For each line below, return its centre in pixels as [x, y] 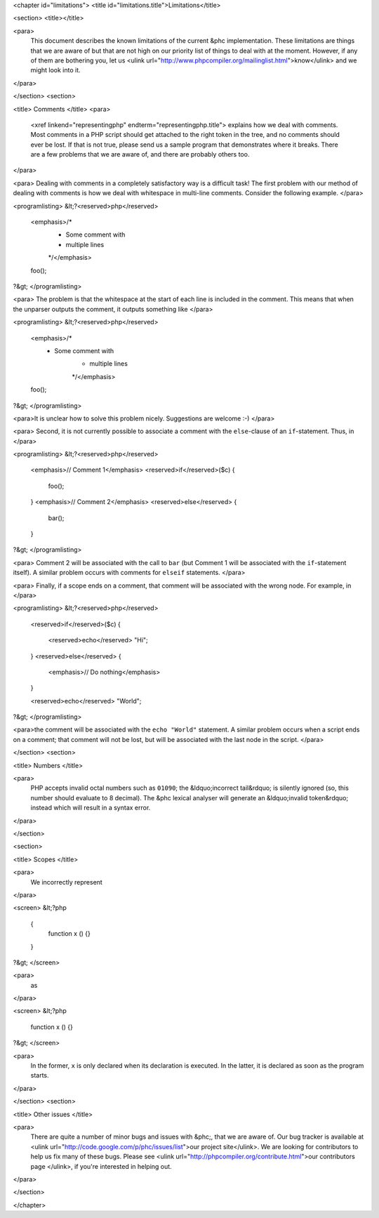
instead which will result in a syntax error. [91, 808]
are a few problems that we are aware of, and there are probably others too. [140, 154]
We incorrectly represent [67, 882]
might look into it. [55, 70]
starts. [40, 1075]
